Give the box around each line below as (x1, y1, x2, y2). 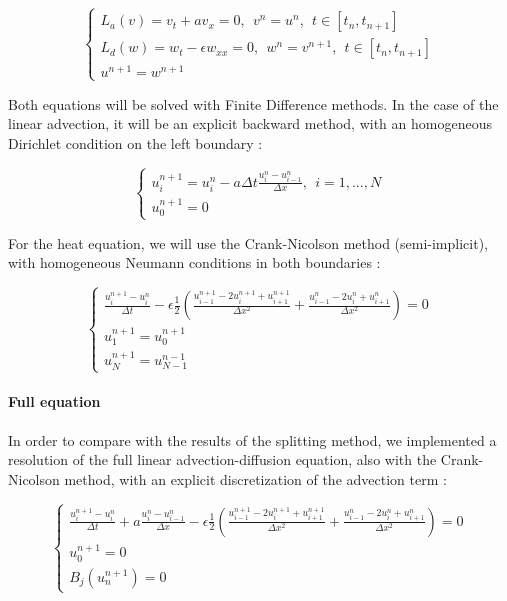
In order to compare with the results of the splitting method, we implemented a (8, 429, 497, 450)
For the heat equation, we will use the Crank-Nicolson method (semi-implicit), (8, 232, 488, 253)
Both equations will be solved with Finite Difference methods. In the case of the (8, 93, 499, 114)
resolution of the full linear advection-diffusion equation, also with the (8, 449, 437, 470)
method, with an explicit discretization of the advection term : (64, 468, 447, 489)
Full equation (8, 391, 101, 412)
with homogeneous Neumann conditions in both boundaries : (8, 252, 381, 273)
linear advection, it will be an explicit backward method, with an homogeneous (8, 113, 492, 134)
